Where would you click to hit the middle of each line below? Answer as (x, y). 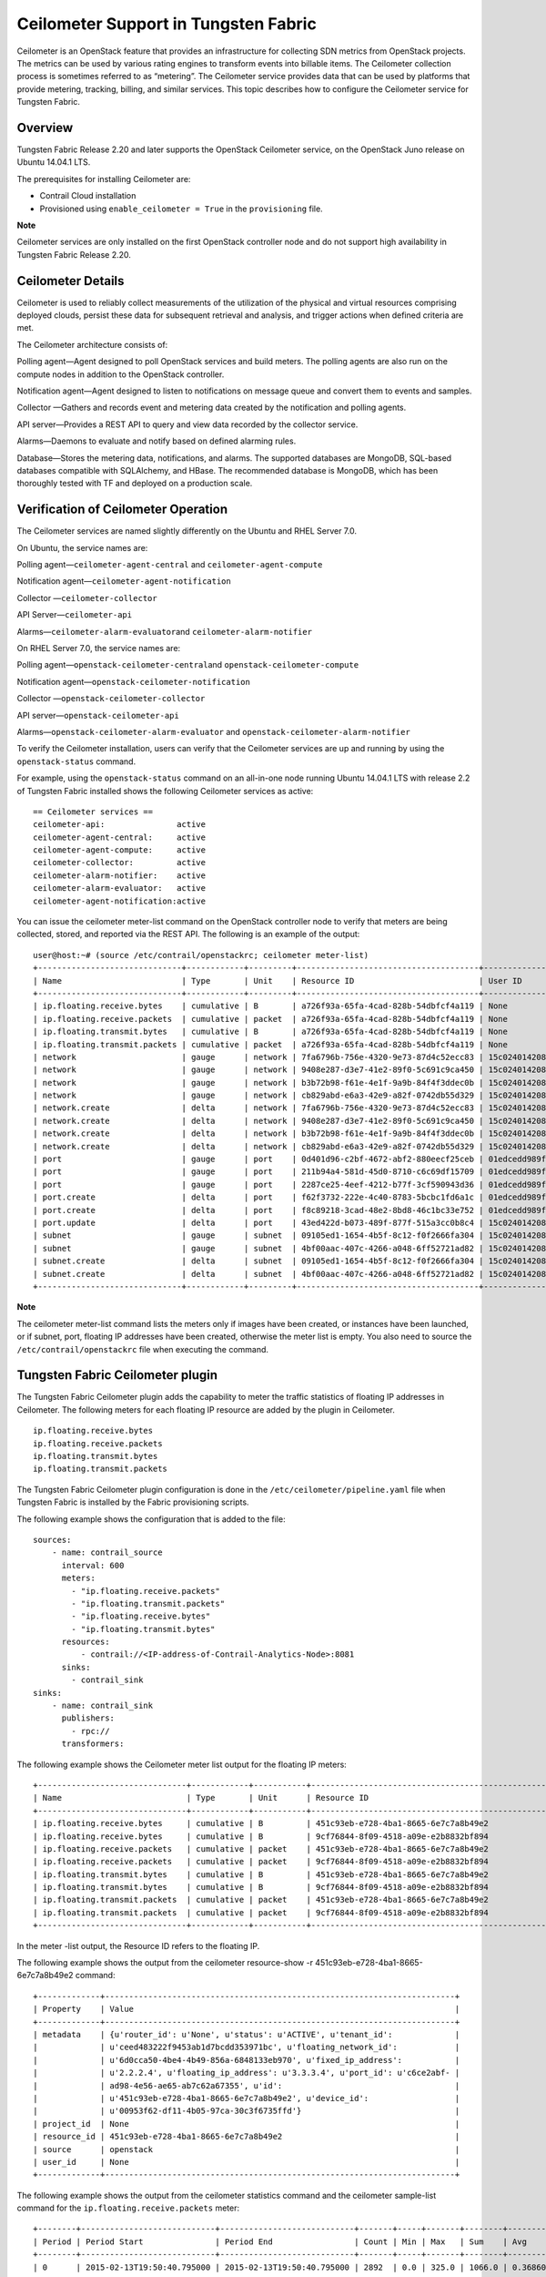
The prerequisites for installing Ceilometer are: (104, 179)
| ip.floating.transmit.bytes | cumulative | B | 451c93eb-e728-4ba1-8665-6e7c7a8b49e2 (261, 1874)
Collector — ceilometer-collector (87, 597)
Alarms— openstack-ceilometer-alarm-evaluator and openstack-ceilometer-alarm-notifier (214, 731)
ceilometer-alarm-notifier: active (120, 875)
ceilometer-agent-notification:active (120, 901)
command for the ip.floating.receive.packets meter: (128, 2208)
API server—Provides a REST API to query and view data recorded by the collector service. (187, 424)
